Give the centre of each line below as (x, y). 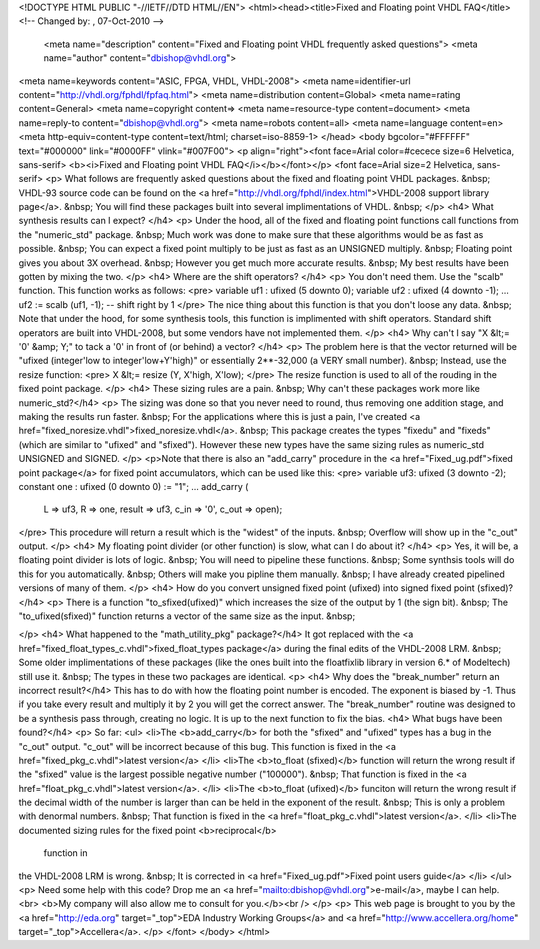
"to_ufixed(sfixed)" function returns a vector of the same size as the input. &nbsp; (187, 616)
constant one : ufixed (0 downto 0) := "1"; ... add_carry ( (133, 486)
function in (65, 853)
